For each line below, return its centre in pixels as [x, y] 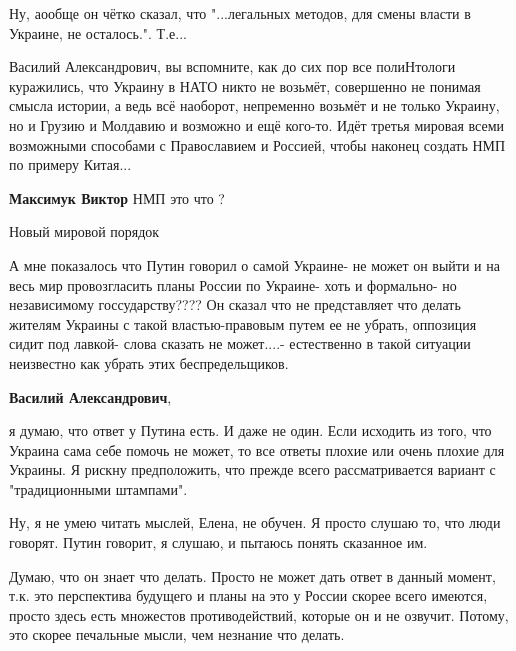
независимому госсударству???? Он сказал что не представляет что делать [235, 304]
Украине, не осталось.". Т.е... [98, 32]
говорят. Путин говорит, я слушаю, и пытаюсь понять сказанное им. [218, 542]
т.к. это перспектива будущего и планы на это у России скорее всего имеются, [248, 595]
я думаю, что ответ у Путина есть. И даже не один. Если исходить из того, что [250, 430]
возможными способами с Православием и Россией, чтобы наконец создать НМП [257, 144]
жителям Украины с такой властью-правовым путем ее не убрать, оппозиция [243, 323]
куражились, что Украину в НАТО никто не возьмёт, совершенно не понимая [245, 85]
